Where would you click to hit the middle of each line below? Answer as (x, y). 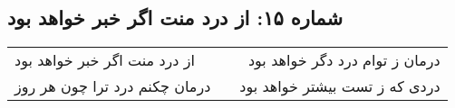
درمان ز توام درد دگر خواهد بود (344, 60)
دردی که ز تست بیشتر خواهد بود (340, 86)
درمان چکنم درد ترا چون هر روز (113, 86)
